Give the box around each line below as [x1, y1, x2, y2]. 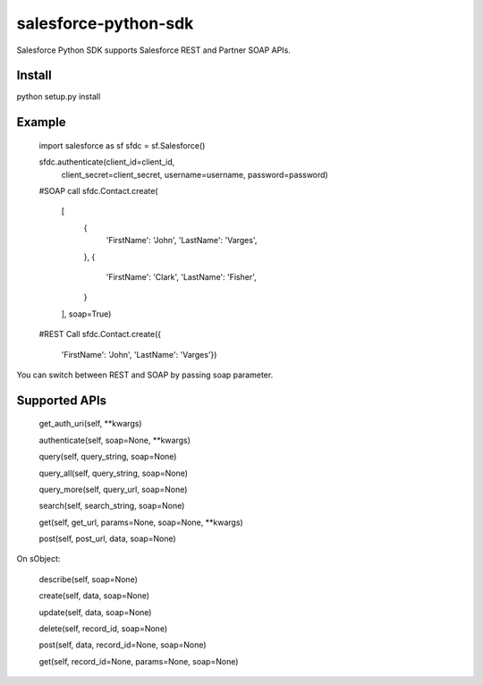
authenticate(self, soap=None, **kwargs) [38, 435, 191, 445]
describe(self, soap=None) [38, 573, 139, 585]
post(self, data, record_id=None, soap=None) [38, 639, 207, 650]
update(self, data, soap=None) [38, 606, 152, 617]
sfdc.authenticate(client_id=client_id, [38, 156, 175, 167]
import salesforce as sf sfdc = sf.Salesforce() [38, 140, 206, 151]
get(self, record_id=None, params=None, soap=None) [38, 655, 239, 666]
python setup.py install [16, 91, 101, 102]
